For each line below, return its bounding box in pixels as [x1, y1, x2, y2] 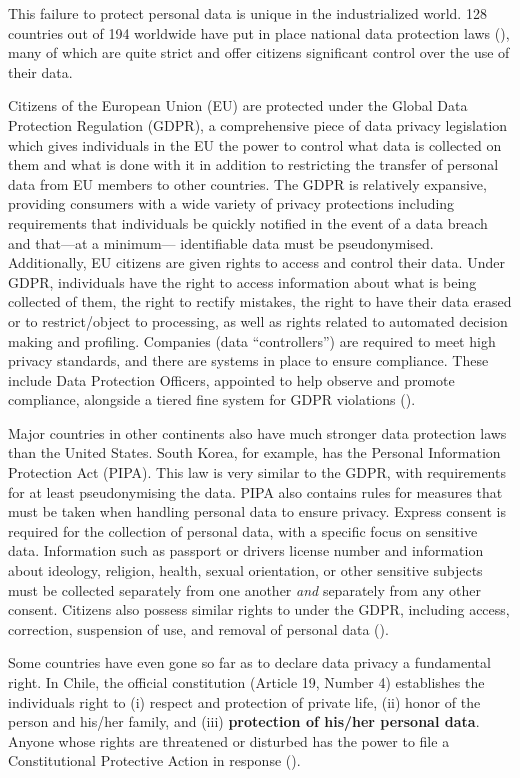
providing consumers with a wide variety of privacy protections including [8, 193, 455, 214]
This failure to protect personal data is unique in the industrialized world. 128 [8, 3, 487, 23]
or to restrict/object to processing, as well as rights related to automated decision [8, 310, 508, 331]
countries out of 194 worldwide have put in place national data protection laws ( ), [8, 22, 510, 43]
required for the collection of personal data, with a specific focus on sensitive [8, 520, 478, 541]
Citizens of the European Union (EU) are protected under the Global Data [8, 95, 468, 116]
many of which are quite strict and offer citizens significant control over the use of [8, 42, 510, 63]
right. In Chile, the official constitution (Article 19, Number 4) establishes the [8, 672, 485, 692]
